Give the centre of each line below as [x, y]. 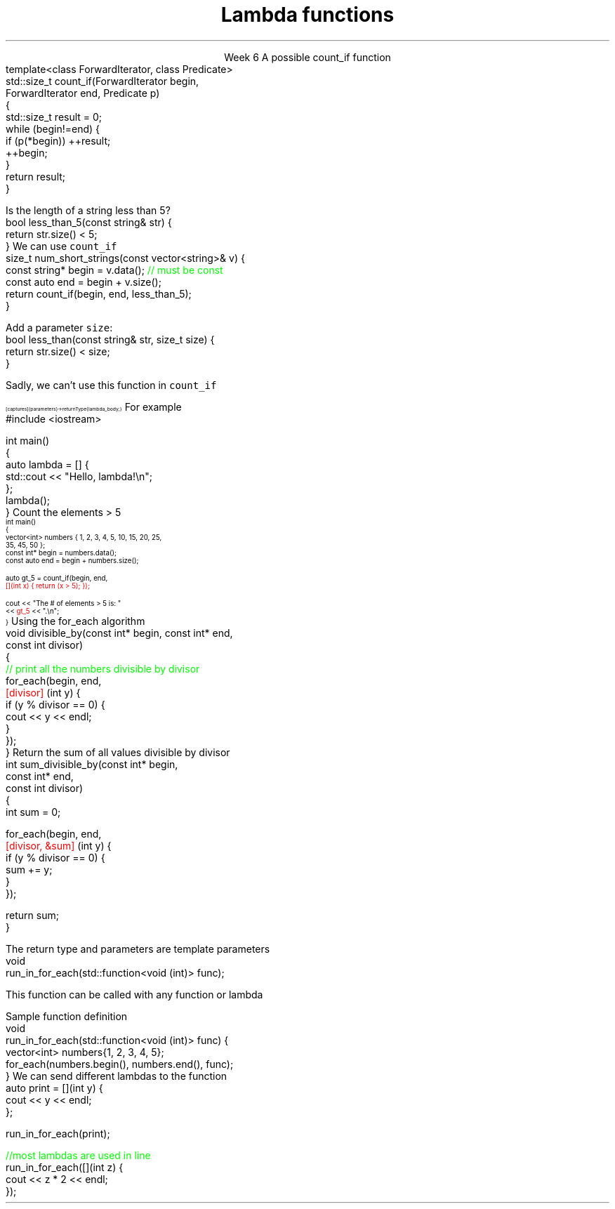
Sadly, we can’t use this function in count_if [111, 385]
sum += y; [29, 869]
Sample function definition [67, 1016]
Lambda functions [307, 15]
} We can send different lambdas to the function [117, 1076]
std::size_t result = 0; [54, 117]
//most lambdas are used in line [78, 1155]
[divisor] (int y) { [43, 692]
